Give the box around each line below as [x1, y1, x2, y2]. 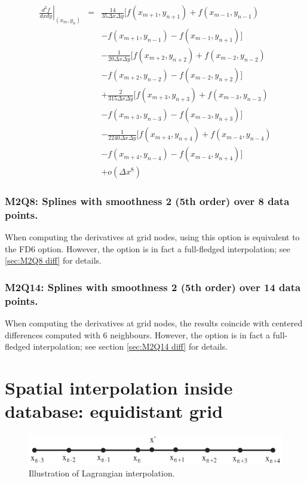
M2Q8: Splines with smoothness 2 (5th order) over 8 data [5, 194, 290, 209]
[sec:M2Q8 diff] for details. [5, 254, 102, 267]
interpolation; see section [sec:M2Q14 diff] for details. [33, 340, 228, 353]
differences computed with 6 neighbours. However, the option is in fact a [5, 328, 271, 341]
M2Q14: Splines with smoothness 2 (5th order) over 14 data [5, 279, 301, 294]
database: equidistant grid [5, 399, 223, 423]
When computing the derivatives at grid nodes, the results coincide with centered [5, 317, 303, 329]
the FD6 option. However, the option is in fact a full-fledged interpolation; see [5, 242, 290, 255]
